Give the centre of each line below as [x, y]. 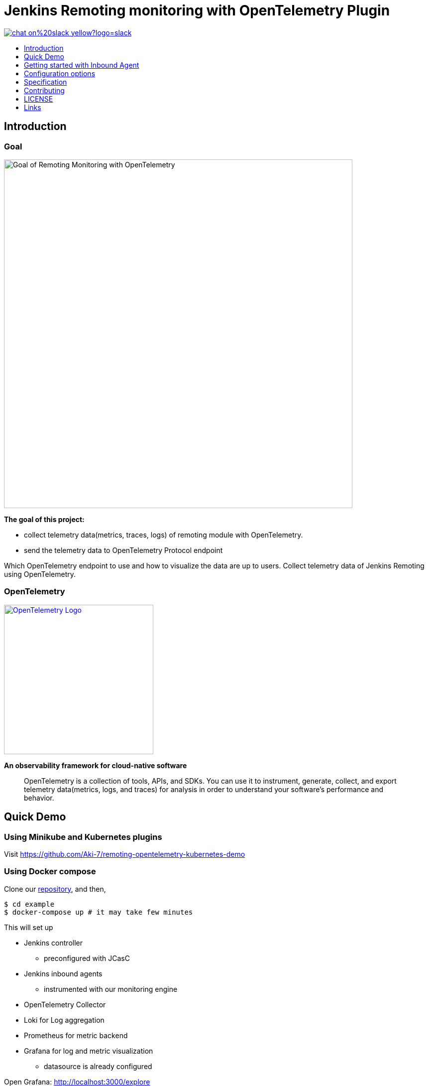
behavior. [39, 798]
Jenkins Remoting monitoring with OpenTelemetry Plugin [197, 10]
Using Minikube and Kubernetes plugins [83, 837]
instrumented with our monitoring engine [111, 989]
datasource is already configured [98, 1066]
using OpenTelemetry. [40, 574]
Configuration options [60, 73]
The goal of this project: [44, 519]
